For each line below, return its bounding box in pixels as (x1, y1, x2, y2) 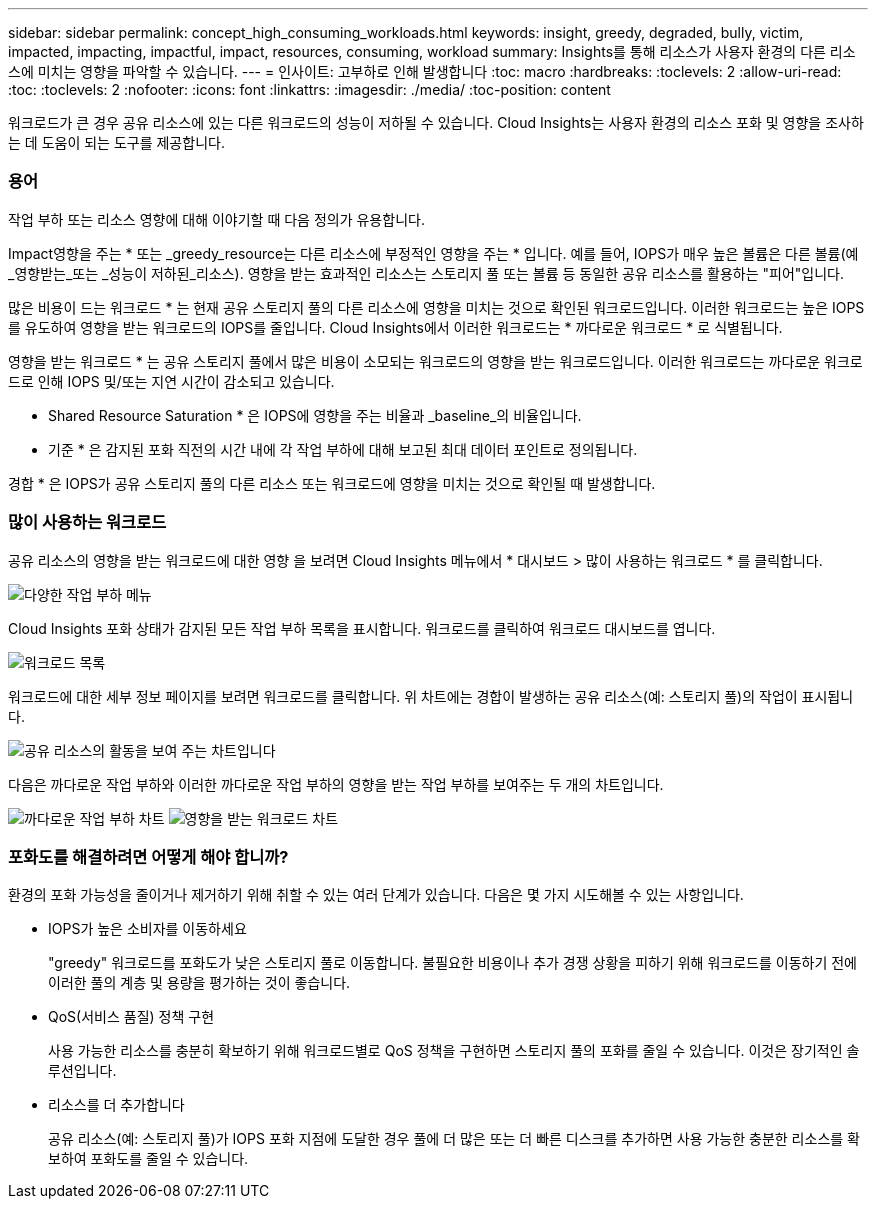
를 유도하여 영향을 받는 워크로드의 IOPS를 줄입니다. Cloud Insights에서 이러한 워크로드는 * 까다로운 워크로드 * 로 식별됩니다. (8, 318, 783, 336)
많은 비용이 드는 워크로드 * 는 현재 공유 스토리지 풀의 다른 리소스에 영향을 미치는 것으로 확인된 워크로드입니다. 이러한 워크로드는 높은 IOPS (8, 298, 865, 316)
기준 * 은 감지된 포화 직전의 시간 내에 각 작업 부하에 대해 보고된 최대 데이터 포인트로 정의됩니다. (48, 440, 638, 458)
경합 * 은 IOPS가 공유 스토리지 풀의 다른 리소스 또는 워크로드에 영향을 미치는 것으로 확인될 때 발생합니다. (8, 474, 656, 492)
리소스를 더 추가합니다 (48, 1096, 185, 1114)
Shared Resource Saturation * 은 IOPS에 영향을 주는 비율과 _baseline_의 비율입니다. (48, 406, 582, 424)
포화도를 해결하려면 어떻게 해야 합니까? (8, 846, 289, 867)
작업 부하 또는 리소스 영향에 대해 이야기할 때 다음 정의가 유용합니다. (8, 210, 425, 228)
